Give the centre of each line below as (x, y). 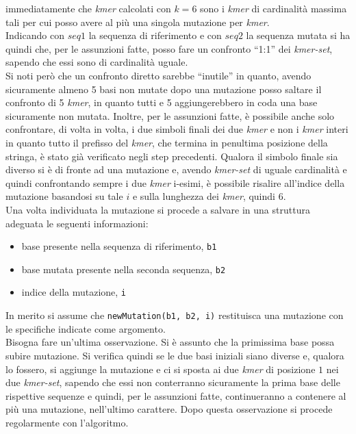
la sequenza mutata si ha (298, 35)
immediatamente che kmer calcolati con (88, 8)
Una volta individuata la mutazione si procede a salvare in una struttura (158, 209)
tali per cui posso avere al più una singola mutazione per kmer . (138, 22)
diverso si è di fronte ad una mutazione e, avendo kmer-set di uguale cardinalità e (176, 169)
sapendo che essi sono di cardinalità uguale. (97, 62)
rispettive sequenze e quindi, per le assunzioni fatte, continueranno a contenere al (176, 395)
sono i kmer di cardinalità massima (274, 8)
